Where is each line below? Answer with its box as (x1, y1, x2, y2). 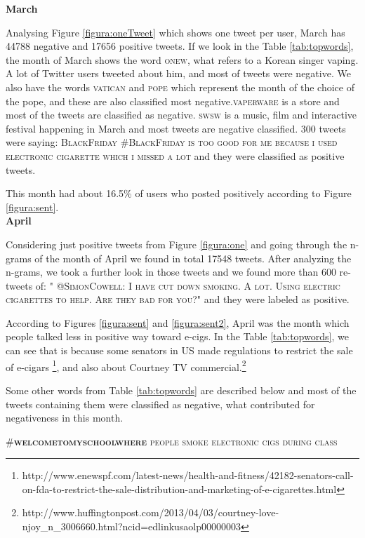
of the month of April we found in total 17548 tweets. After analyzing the (34, 250, 352, 265)
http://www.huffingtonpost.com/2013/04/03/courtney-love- (22, 505, 279, 520)
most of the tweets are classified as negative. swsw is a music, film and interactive (6, 107, 357, 122)
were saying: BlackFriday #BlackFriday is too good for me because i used (6, 135, 338, 149)
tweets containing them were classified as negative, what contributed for (6, 396, 315, 411)
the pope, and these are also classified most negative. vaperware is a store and (6, 93, 340, 108)
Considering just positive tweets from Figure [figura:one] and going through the (6, 236, 347, 251)
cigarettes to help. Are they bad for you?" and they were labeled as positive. (6, 292, 350, 307)
